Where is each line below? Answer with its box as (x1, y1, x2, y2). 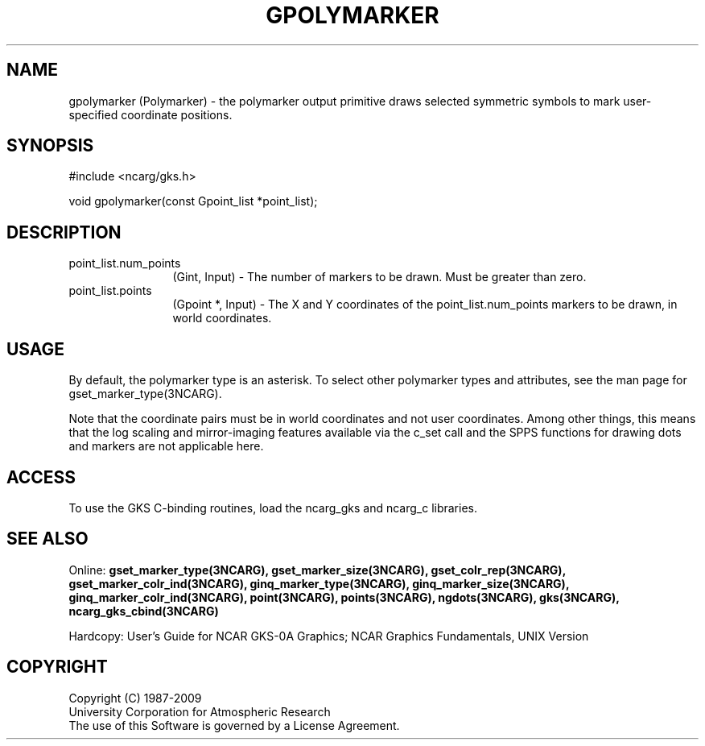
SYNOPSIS (6, 135, 94, 156)
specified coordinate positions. (68, 107, 233, 122)
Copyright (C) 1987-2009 (68, 690, 202, 705)
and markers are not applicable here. (68, 439, 264, 454)
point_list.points (68, 284, 152, 298)
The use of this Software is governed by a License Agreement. (68, 718, 400, 732)
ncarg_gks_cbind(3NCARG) (68, 603, 219, 618)
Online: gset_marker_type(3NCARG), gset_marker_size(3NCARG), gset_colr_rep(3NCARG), (68, 562, 566, 577)
